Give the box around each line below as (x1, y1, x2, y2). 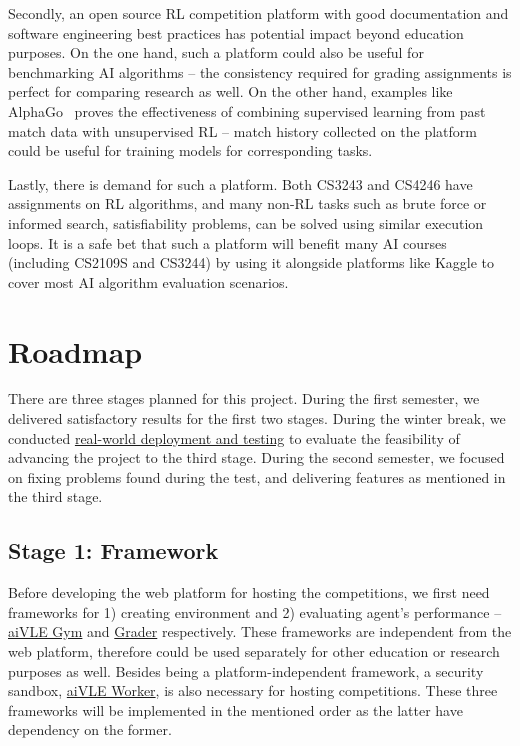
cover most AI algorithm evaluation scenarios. (8, 271, 289, 292)
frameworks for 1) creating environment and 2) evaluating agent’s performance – (8, 601, 502, 622)
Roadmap (8, 330, 143, 371)
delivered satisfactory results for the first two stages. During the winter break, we (8, 408, 506, 429)
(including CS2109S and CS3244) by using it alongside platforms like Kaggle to (8, 252, 495, 273)
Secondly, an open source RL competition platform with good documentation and (8, 3, 509, 23)
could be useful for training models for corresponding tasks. (8, 140, 373, 161)
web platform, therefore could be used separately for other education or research (8, 640, 500, 661)
